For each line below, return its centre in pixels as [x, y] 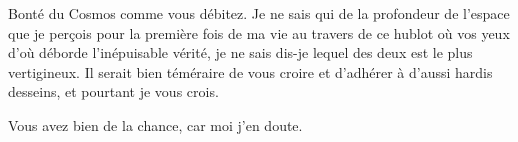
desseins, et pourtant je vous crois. [113, 91]
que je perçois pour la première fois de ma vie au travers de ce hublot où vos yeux [259, 32]
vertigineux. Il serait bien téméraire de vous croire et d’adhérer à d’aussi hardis [250, 71]
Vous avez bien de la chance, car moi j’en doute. [155, 124]
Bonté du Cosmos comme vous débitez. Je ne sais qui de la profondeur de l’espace [259, 13]
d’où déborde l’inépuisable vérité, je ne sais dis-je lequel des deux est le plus [240, 52]
